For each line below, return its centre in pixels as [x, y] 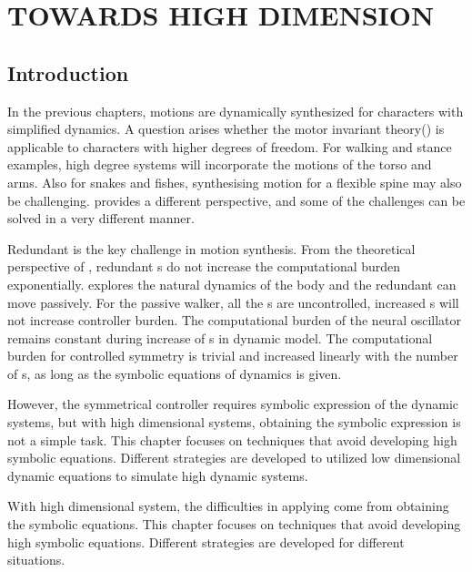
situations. [36, 560]
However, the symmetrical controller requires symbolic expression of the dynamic [233, 404]
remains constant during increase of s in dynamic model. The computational [220, 337]
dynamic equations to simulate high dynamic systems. [158, 475]
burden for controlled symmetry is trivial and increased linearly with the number [233, 356]
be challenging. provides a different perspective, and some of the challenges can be [236, 200]
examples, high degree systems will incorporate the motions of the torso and [220, 164]
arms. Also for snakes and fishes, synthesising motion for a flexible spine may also [235, 182]
